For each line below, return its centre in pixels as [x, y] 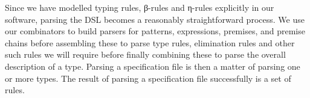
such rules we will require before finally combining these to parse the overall [145, 54]
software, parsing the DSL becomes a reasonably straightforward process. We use [155, 19]
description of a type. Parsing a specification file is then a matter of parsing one [153, 66]
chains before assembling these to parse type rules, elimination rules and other [150, 42]
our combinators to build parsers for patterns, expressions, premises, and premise [155, 31]
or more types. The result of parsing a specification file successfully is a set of [148, 78]
